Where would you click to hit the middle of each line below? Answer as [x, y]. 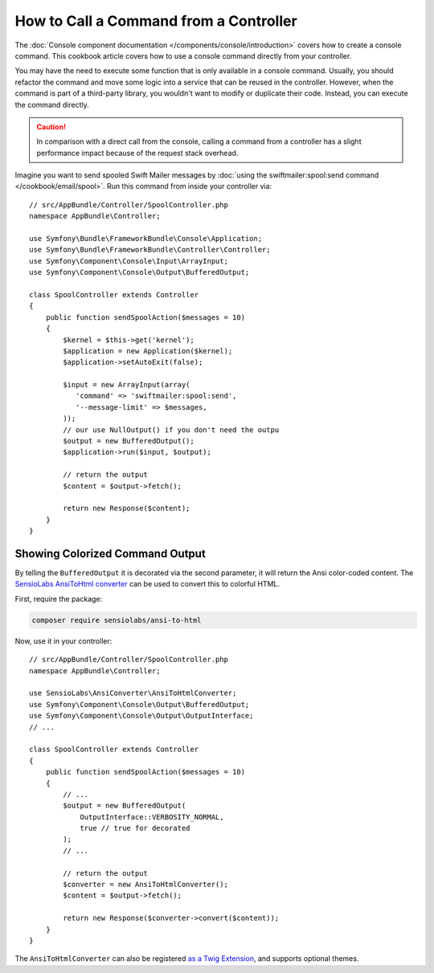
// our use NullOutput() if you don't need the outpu [171, 429]
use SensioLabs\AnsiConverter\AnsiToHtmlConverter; [133, 693]
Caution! [51, 127]
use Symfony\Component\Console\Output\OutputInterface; [141, 716]
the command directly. [52, 104]
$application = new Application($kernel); [148, 351]
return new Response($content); [127, 509]
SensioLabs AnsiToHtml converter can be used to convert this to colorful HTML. [147, 584]
